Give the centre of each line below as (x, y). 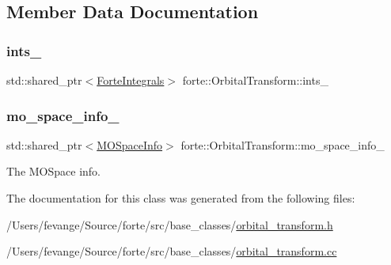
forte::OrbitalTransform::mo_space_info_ (283, 144)
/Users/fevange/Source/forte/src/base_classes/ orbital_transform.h (170, 224)
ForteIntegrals (131, 80)
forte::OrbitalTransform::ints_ (255, 80)
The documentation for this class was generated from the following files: (181, 198)
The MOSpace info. (54, 171)
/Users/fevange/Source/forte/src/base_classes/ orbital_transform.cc (172, 251)
